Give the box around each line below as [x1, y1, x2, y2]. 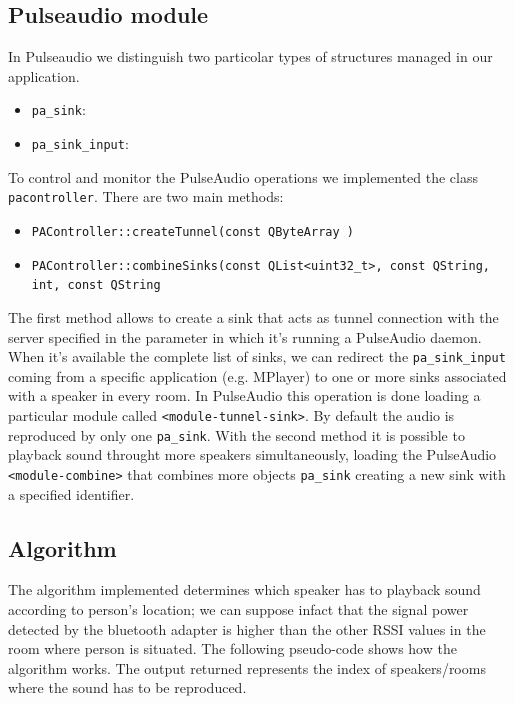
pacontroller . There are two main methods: [8, 186, 284, 207]
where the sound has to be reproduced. [8, 677, 247, 698]
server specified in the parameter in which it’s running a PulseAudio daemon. [8, 326, 482, 347]
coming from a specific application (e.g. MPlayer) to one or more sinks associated [8, 365, 507, 386]
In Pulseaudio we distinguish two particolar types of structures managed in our [8, 46, 493, 67]
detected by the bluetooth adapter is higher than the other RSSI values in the [8, 618, 486, 639]
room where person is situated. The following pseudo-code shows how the [8, 638, 457, 659]
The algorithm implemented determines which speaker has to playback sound [8, 579, 481, 600]
